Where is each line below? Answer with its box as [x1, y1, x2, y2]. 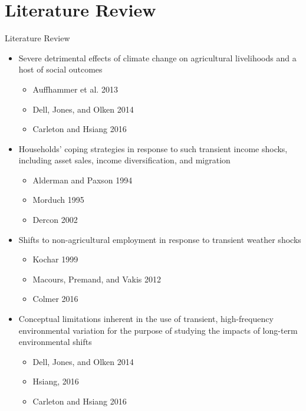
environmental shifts [18, 336, 92, 348]
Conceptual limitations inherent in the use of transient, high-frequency [18, 313, 274, 325]
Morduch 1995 [32, 193, 84, 206]
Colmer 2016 [32, 292, 78, 305]
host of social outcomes [18, 63, 103, 75]
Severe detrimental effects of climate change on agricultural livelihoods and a [18, 51, 297, 64]
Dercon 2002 [32, 213, 78, 226]
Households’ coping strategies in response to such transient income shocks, [18, 142, 288, 154]
